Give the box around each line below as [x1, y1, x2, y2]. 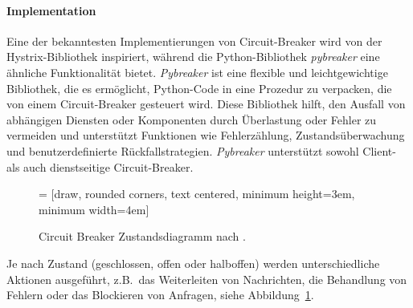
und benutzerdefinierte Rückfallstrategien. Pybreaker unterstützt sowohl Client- [6, 142, 396, 159]
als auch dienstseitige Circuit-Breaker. [6, 158, 194, 175]
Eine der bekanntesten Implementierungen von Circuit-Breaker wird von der [6, 32, 382, 49]
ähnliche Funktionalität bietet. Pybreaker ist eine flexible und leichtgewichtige [6, 63, 388, 80]
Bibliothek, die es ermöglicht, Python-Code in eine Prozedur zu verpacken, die [6, 79, 392, 96]
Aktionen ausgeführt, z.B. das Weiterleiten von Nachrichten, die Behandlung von [6, 270, 407, 287]
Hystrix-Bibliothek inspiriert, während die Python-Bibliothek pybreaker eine [6, 48, 380, 65]
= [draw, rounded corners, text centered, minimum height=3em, [39, 185, 355, 202]
